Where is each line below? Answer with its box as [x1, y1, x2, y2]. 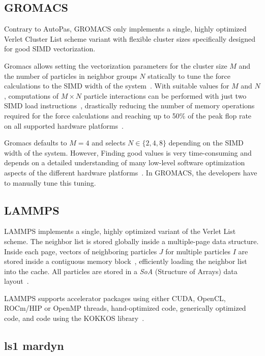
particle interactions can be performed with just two [83, 90, 247, 101]
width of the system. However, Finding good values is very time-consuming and [4, 147, 252, 158]
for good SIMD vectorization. [4, 43, 96, 54]
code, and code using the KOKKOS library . [4, 313, 144, 323]
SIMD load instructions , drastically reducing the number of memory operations [4, 100, 255, 111]
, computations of [4, 90, 59, 101]
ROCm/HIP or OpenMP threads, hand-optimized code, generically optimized [4, 303, 246, 313]
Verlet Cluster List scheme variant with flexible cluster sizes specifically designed [4, 33, 256, 44]
